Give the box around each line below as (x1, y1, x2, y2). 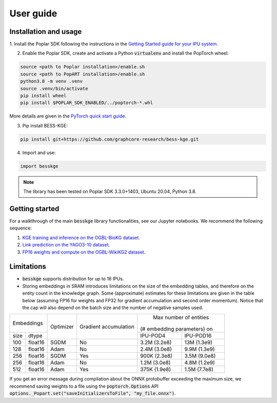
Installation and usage (9, 27, 82, 36)
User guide (9, 8, 57, 19)
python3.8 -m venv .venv (20, 79, 83, 84)
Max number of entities (153, 314, 209, 321)
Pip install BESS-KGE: (22, 122, 68, 128)
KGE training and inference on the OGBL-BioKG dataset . (22, 234, 141, 241)
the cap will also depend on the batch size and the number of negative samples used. (22, 304, 204, 311)
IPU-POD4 (140, 332, 166, 339)
